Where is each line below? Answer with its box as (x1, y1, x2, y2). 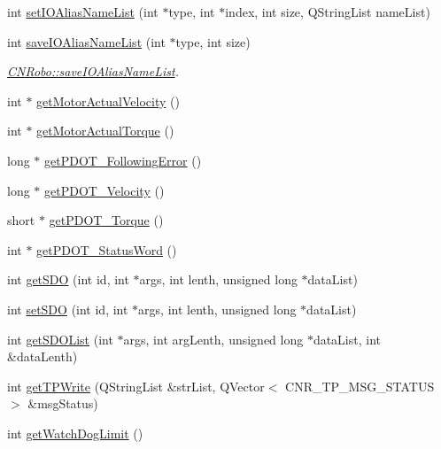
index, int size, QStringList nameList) (225, 3, 430, 20)
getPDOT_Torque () (49, 211, 164, 229)
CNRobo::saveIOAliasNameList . (7, 62, 179, 81)
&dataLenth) (7, 347, 78, 366)
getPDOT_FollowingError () (44, 151, 202, 169)
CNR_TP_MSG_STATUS (285, 376, 435, 395)
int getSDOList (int (7, 329, 113, 348)
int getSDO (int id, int (7, 270, 129, 289)
